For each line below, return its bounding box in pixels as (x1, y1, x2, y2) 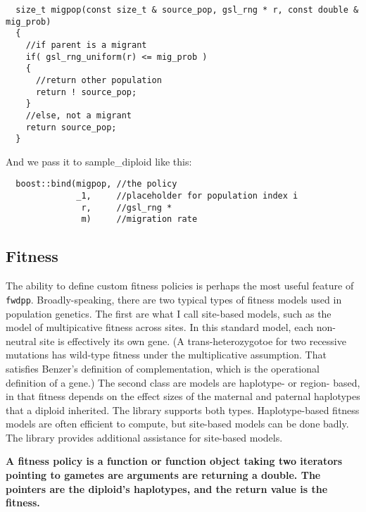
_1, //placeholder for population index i (76, 191, 298, 201)
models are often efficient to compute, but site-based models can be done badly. (6, 416, 349, 431)
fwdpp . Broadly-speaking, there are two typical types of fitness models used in (6, 292, 342, 306)
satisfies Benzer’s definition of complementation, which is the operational (6, 361, 320, 375)
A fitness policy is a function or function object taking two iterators (6, 454, 343, 468)
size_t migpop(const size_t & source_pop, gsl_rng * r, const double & (15, 5, 359, 15)
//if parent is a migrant (25, 39, 147, 50)
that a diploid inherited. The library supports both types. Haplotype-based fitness (6, 402, 360, 417)
